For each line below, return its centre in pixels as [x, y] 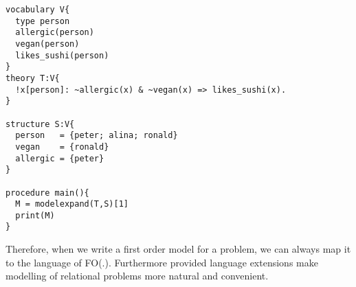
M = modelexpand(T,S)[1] [72, 204]
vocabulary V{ [38, 10]
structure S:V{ [40, 124]
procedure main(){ [47, 193]
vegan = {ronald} [62, 147]
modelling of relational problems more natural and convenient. [137, 276]
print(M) [35, 215]
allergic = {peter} [60, 158]
